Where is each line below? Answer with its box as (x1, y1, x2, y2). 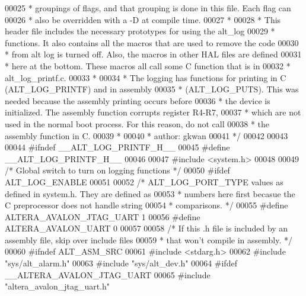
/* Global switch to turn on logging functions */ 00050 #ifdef (5, 164, 230, 176)
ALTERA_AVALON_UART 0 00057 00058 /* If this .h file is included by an (5, 222, 288, 234)
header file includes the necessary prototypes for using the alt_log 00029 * (5, 25, 275, 37)
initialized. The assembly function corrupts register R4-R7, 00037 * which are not (5, 106, 301, 118)
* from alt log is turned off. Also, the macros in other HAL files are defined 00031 (5, 48, 302, 60)
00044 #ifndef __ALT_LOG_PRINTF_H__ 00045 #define (5, 141, 230, 153)
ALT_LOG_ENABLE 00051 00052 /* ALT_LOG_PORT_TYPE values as (5, 175, 283, 188)
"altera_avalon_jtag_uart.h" (5, 280, 110, 292)
